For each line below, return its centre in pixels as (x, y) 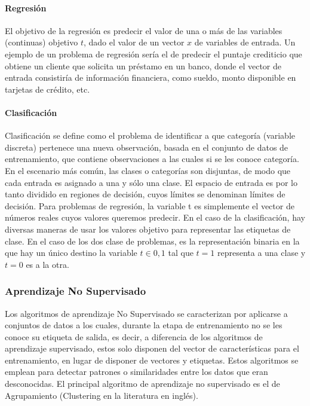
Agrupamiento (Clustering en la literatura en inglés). (102, 395)
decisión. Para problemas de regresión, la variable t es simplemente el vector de (150, 205)
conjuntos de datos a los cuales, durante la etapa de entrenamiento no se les (144, 325)
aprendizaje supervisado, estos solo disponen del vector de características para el (152, 348)
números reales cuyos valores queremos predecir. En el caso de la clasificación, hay (155, 217)
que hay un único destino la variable (71, 253)
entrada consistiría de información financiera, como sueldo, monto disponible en (151, 77)
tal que (181, 253)
